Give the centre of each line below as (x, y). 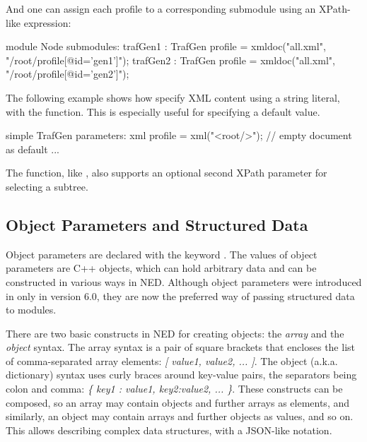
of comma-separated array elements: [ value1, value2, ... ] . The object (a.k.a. (172, 360)
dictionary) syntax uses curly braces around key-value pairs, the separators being (181, 375)
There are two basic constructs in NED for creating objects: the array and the (175, 333)
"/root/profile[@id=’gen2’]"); (68, 74)
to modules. (31, 310)
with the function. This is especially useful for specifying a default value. (163, 111)
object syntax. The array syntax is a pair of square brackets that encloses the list (180, 347)
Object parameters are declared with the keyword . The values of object (162, 254)
